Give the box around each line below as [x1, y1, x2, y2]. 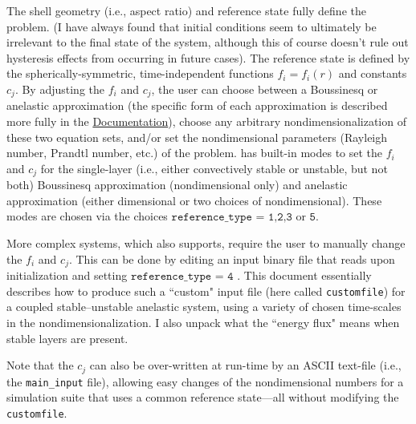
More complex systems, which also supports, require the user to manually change [6, 235, 406, 252]
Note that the [6, 357, 74, 374]
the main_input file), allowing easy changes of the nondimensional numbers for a [6, 373, 404, 390]
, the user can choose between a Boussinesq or [151, 80, 378, 97]
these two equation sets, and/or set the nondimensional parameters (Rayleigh [6, 128, 388, 145]
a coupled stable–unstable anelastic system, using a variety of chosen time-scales [6, 298, 402, 315]
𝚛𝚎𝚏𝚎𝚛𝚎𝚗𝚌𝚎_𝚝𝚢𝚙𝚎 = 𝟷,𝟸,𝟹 [171, 212, 292, 224]
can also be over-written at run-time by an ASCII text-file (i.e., [89, 357, 402, 374]
